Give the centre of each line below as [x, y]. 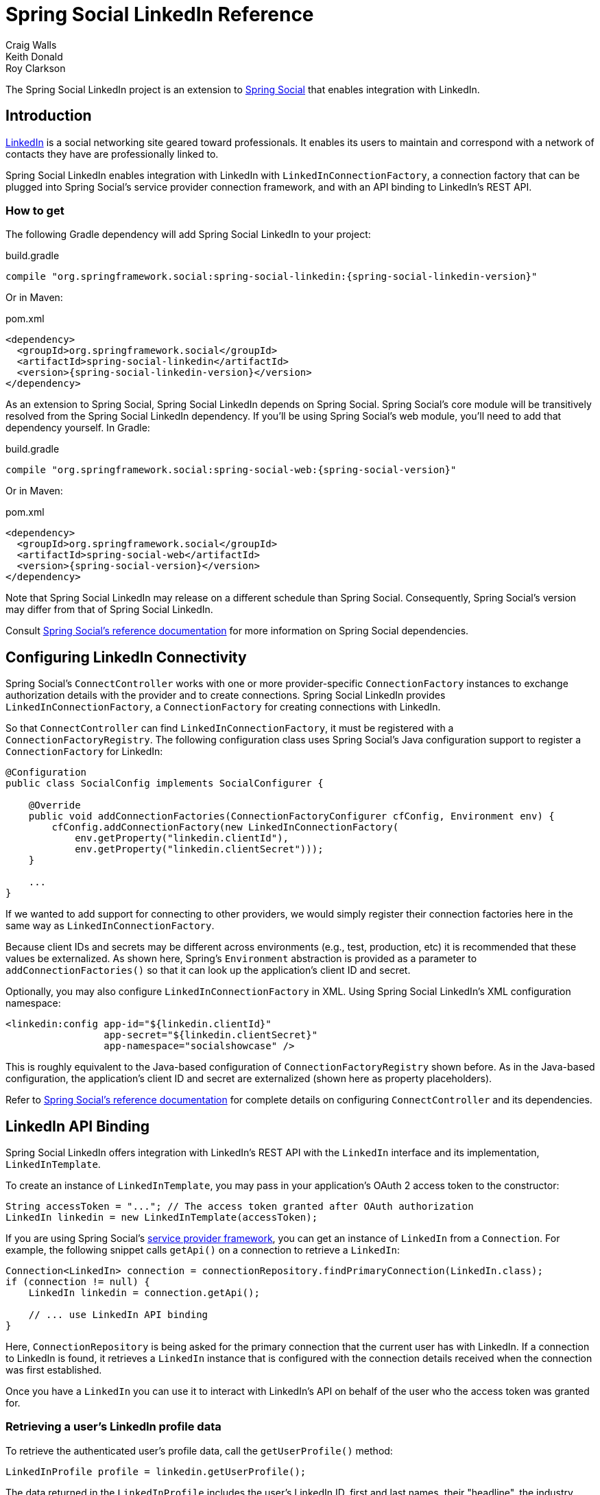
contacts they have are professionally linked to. [112, 154]
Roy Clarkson [36, 68]
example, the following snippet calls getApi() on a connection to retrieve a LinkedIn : [203, 1250]
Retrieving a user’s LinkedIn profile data [113, 1427]
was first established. [54, 1370]
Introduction [49, 116]
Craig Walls [31, 45]
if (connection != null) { [78, 1282]
